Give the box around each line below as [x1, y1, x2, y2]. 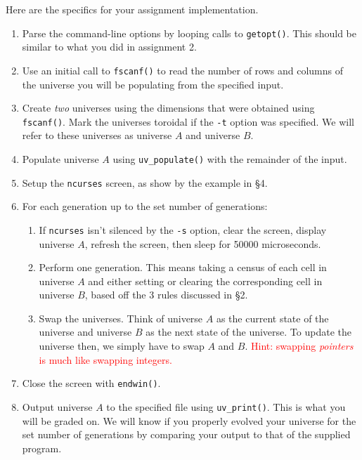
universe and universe [39, 324, 132, 339]
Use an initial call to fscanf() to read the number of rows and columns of [22, 63, 344, 77]
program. [22, 440, 62, 455]
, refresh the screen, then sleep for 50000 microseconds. [84, 236, 321, 251]
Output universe [22, 399, 93, 414]
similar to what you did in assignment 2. [22, 39, 197, 54]
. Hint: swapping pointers [245, 339, 354, 353]
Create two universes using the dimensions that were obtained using [22, 100, 315, 115]
